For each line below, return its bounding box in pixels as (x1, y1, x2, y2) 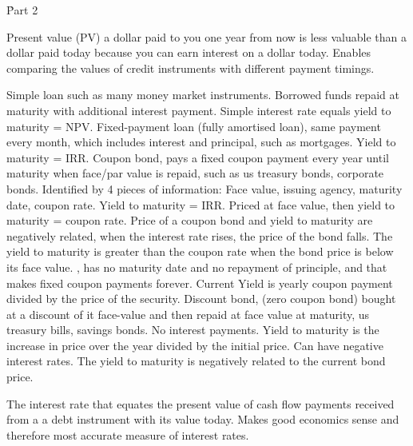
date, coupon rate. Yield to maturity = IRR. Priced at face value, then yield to (6, 196, 395, 213)
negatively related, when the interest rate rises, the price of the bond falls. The (6, 227, 393, 244)
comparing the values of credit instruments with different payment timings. (6, 59, 375, 76)
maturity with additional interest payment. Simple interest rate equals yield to (6, 102, 391, 118)
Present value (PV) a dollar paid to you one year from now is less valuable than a (6, 28, 407, 45)
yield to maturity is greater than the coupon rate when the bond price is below (6, 243, 394, 260)
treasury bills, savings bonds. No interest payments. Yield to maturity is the (6, 321, 379, 338)
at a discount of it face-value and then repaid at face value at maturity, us (6, 305, 370, 322)
